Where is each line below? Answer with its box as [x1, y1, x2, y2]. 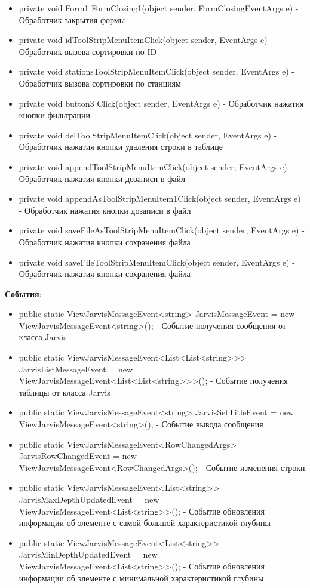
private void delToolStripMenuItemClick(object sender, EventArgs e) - [19, 128, 277, 141]
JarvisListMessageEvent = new [19, 362, 133, 375]
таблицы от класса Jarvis [19, 386, 111, 398]
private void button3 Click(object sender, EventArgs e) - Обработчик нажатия [19, 97, 304, 109]
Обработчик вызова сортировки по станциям [19, 76, 181, 89]
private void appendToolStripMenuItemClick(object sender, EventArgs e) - [19, 160, 293, 173]
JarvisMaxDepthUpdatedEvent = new [19, 493, 159, 505]
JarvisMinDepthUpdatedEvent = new [19, 548, 158, 561]
